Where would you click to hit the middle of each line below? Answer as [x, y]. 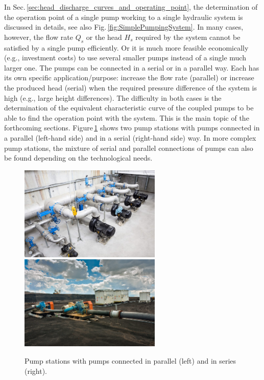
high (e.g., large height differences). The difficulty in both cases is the [113, 97]
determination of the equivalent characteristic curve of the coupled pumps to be [129, 108]
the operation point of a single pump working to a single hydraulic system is [124, 17]
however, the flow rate [39, 37]
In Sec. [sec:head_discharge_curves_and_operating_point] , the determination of [131, 7]
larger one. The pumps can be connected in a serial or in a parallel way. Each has [132, 67]
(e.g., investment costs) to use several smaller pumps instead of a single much [125, 58]
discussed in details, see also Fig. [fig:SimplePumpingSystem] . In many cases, [124, 27]
